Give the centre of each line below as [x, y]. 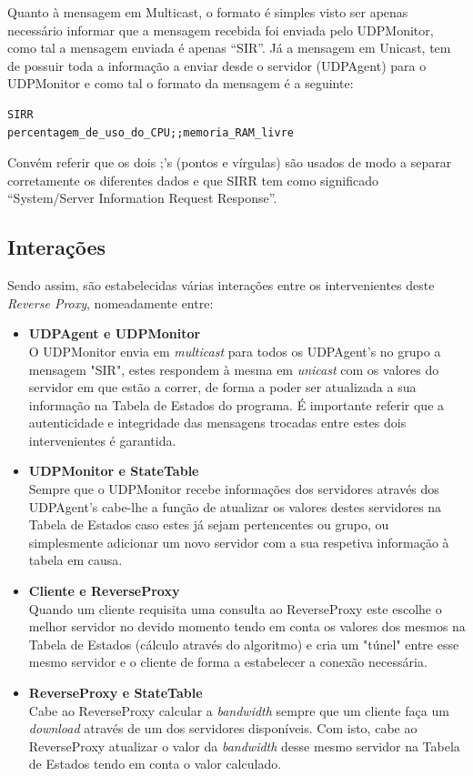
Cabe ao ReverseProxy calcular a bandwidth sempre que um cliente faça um [239, 710]
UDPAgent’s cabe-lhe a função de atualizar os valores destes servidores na [235, 506]
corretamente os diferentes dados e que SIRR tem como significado [193, 180]
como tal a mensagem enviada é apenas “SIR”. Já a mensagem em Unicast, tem [229, 48]
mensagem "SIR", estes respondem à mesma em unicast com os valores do [234, 369]
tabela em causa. [75, 560]
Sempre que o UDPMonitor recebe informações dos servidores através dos [234, 489]
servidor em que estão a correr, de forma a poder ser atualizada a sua [222, 387]
